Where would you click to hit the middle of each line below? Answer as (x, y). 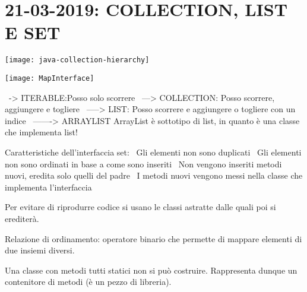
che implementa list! (41, 132)
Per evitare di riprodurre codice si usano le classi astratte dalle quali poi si (140, 207)
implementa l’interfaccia (48, 187)
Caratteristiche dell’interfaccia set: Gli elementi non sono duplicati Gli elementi (153, 152)
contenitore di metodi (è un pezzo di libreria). (88, 282)
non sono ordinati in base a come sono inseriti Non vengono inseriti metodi (143, 164)
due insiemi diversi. (40, 250)
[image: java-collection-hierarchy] (77, 60)
